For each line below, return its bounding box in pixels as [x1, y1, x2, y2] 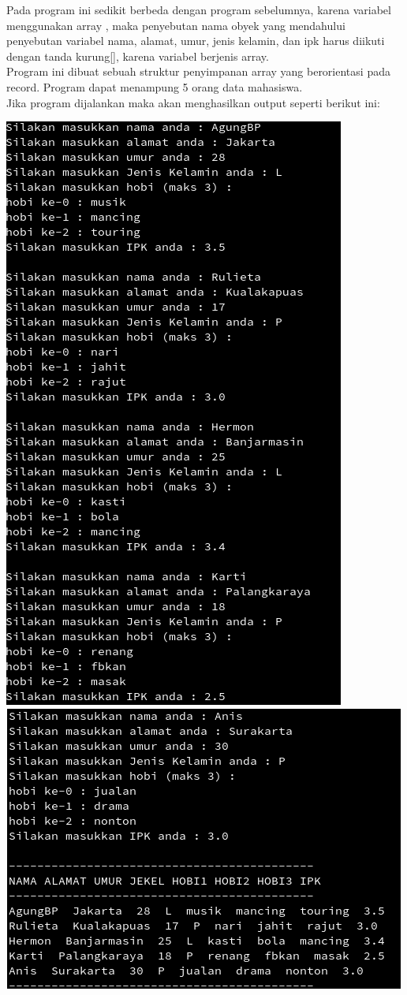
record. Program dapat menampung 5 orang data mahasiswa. [6, 78, 303, 95]
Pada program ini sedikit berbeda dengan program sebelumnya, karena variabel [6, 2, 391, 17]
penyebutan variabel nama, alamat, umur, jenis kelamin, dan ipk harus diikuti [6, 32, 385, 49]
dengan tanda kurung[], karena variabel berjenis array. [6, 47, 269, 64]
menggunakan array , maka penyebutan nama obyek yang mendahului [6, 17, 345, 33]
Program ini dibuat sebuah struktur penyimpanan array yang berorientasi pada [6, 63, 390, 80]
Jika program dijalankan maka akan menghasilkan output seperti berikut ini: [6, 94, 380, 110]
